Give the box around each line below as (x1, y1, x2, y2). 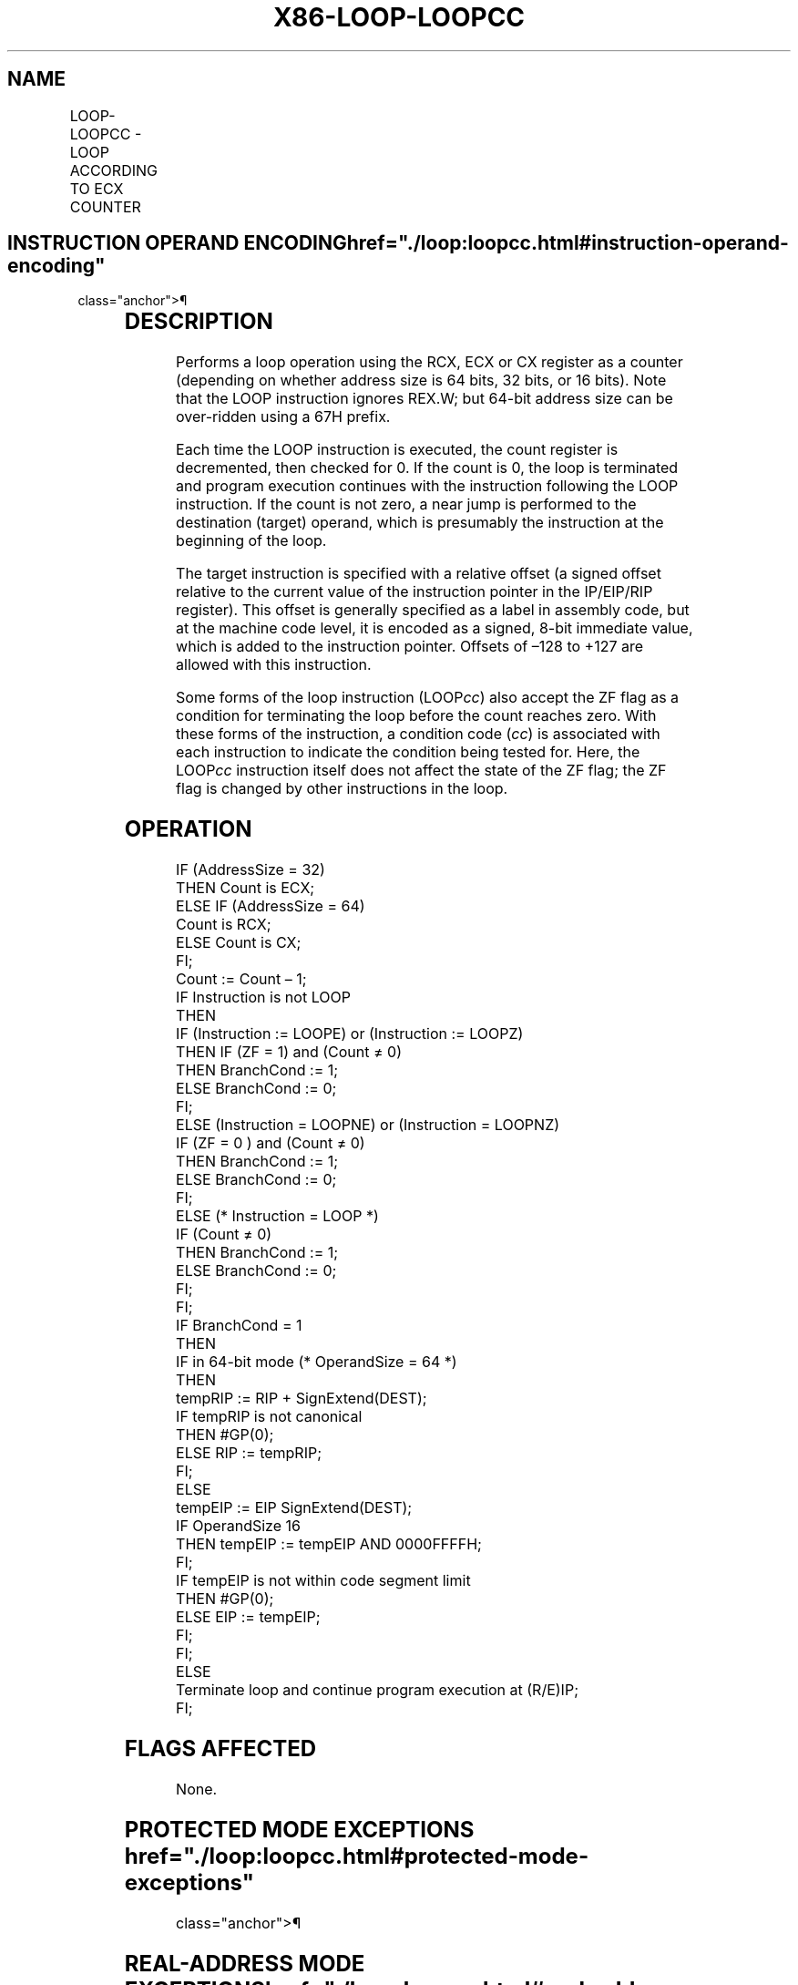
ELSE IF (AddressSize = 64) (176, 897, 365, 916)
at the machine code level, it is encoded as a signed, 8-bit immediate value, (176, 619, 693, 638)
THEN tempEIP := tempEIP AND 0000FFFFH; (176, 1535, 482, 1554)
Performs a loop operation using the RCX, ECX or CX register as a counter (176, 353, 683, 372)
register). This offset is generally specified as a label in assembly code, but (176, 601, 690, 620)
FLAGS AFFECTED (124, 1735, 317, 1763)
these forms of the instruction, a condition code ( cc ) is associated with (176, 725, 660, 744)
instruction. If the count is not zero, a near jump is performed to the (176, 495, 637, 514)
